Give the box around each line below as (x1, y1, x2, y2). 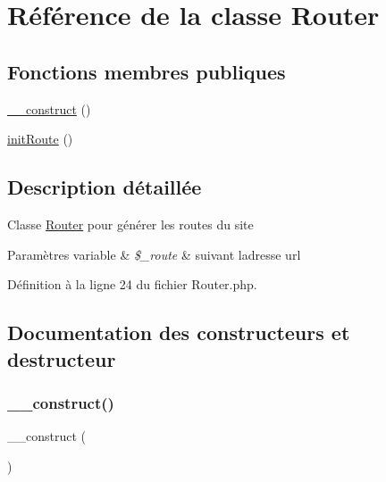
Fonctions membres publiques (7, 57, 286, 85)
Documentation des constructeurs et (7, 319, 350, 346)
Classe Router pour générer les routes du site (7, 214, 254, 233)
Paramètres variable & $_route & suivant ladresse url (7, 245, 301, 263)
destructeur (7, 345, 116, 372)
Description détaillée (7, 173, 202, 201)
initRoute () (7, 129, 73, 148)
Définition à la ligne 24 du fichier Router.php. (7, 275, 257, 294)
